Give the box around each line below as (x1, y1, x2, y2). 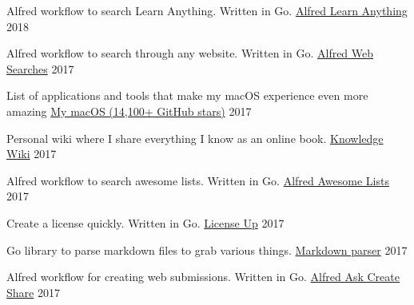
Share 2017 (6, 283, 60, 300)
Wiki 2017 (6, 145, 57, 162)
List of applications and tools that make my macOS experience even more (6, 87, 368, 104)
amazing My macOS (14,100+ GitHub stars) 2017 (6, 102, 252, 119)
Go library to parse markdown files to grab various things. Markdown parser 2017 (6, 241, 408, 258)
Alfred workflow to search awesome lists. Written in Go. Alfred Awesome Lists (6, 172, 389, 188)
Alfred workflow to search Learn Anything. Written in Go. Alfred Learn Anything (6, 2, 408, 18)
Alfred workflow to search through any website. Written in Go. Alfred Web (6, 45, 374, 61)
